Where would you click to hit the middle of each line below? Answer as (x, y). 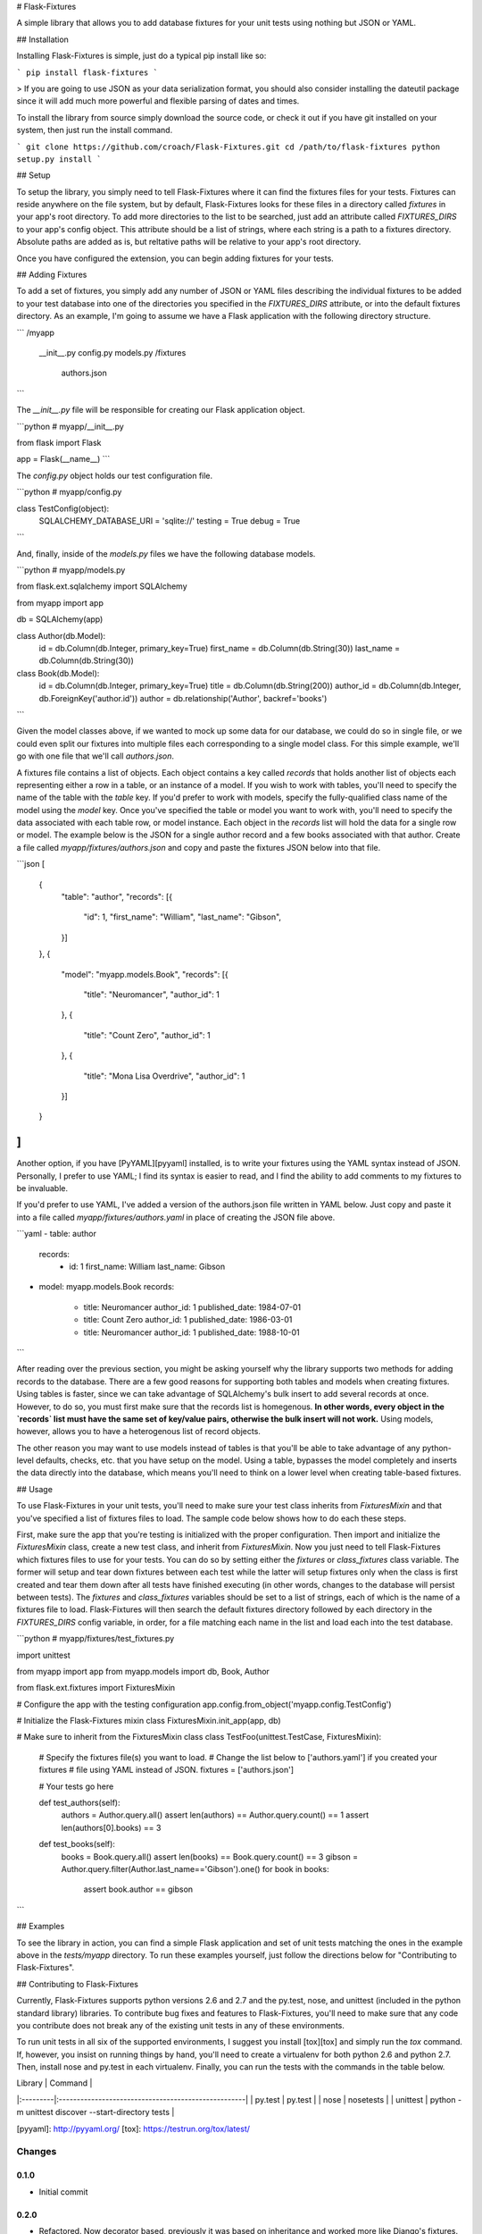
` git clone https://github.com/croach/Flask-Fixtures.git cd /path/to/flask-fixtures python (229, 147)
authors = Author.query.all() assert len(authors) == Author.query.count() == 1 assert (215, 1815)
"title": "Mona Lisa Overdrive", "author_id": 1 (164, 1076)
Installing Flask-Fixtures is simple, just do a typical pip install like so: (141, 56)
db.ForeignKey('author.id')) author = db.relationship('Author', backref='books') (183, 698)
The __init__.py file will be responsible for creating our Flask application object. (161, 410)
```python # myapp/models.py (71, 570)
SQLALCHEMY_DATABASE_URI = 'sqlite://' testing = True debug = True (170, 521)
